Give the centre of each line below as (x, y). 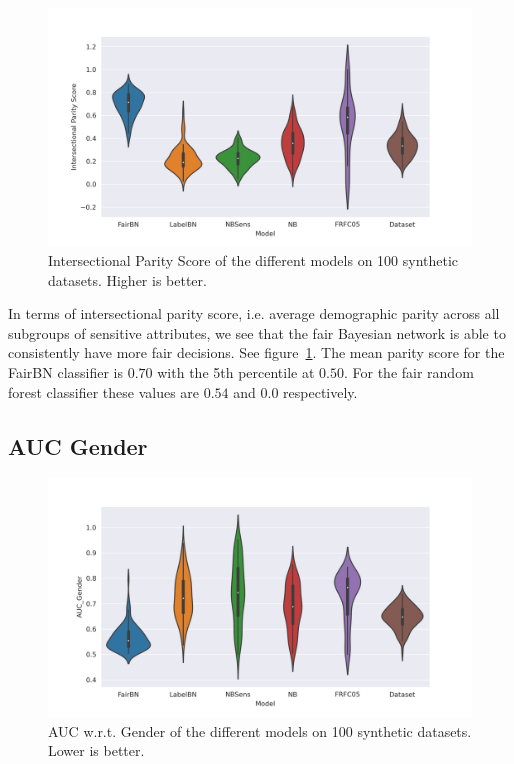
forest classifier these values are (104, 391)
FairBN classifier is (66, 372)
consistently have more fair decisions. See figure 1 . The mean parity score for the (256, 352)
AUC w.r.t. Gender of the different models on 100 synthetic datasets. (260, 730)
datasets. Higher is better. (127, 279)
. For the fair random (408, 372)
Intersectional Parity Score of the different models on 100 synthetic (253, 260)
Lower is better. (96, 750)
